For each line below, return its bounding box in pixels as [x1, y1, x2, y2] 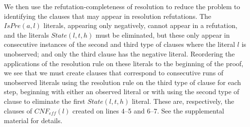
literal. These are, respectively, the [132, 96, 234, 106]
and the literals [4, 29, 49, 40]
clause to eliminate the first [4, 96, 85, 106]
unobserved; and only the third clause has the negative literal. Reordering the [4, 48, 235, 58]
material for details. [4, 115, 63, 125]
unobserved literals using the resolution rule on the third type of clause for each [4, 77, 241, 87]
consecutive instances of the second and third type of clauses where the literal [4, 39, 235, 49]
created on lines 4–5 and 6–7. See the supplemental [72, 105, 224, 115]
